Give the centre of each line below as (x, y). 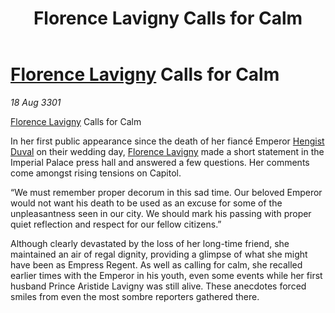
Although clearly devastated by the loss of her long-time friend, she (150, 243)
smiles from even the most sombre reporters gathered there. (135, 296)
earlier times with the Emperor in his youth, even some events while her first (166, 275)
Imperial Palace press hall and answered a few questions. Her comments (160, 162)
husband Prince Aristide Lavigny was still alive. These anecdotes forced (158, 286)
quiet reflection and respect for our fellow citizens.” (116, 224)
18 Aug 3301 (36, 102)
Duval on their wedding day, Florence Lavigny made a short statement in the (167, 151)
